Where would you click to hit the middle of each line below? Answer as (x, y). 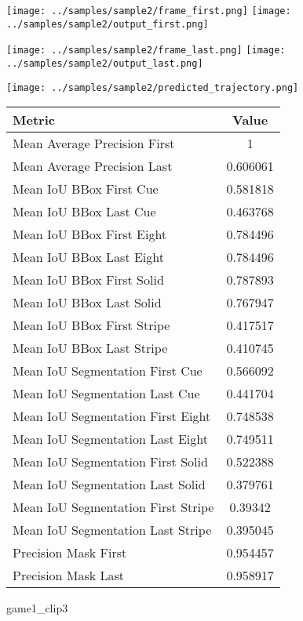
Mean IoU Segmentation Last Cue (106, 394)
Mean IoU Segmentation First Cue (108, 371)
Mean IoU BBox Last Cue (84, 212)
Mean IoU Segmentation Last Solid (109, 485)
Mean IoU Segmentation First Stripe (113, 507)
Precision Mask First (70, 553)
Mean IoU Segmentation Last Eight (110, 439)
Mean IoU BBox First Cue (86, 189)
